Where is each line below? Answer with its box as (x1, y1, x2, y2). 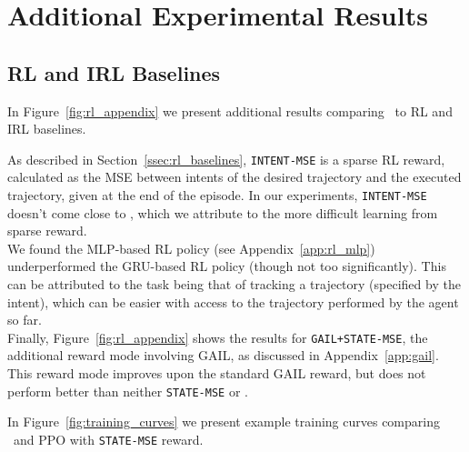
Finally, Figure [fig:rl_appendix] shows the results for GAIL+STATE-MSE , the (7, 327, 428, 347)
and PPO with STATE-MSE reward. (13, 429, 204, 448)
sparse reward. (7, 221, 87, 240)
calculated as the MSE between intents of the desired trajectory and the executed (7, 167, 462, 186)
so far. (7, 310, 42, 329)
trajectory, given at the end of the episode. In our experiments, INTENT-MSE (7, 186, 427, 205)
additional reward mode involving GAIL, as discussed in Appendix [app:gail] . (7, 346, 439, 365)
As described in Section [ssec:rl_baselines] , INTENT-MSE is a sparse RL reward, (7, 149, 445, 168)
